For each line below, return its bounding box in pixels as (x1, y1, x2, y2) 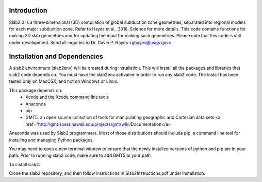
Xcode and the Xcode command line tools (25, 94, 109, 100)
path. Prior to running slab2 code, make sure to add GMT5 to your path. (9, 152, 152, 158)
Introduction (9, 6, 48, 15)
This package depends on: (9, 87, 63, 93)
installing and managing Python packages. (9, 137, 94, 143)
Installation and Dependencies (9, 52, 103, 61)
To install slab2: (9, 161, 41, 167)
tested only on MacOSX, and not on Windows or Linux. (9, 78, 118, 84)
